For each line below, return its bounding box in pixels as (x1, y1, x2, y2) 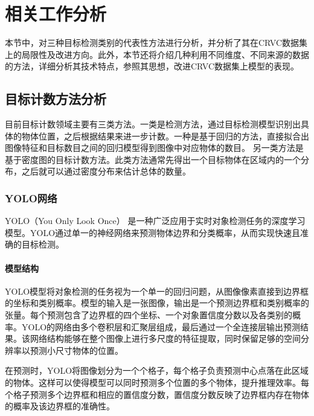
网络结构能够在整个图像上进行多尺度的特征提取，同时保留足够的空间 (30, 332, 301, 345)
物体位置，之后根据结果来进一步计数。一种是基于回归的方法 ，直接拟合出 (21, 129, 309, 142)
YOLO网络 (5, 191, 57, 205)
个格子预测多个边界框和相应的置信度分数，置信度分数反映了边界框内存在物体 (5, 388, 309, 400)
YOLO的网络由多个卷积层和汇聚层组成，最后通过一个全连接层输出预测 (21, 320, 301, 333)
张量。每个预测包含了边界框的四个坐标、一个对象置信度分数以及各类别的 (5, 309, 292, 321)
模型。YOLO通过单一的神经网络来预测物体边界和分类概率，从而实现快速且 (5, 226, 301, 238)
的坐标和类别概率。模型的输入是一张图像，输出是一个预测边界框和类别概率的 (5, 296, 309, 309)
